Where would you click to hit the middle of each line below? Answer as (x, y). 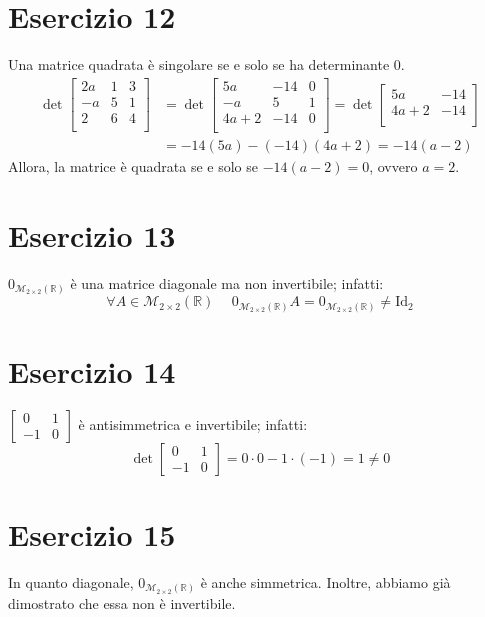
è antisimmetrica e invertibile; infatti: (193, 423)
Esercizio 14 (92, 370)
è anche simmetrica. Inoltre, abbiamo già (325, 581)
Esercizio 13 (92, 234)
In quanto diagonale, (71, 581)
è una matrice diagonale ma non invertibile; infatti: (227, 282)
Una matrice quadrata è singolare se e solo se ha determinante (199, 64)
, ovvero (393, 165)
